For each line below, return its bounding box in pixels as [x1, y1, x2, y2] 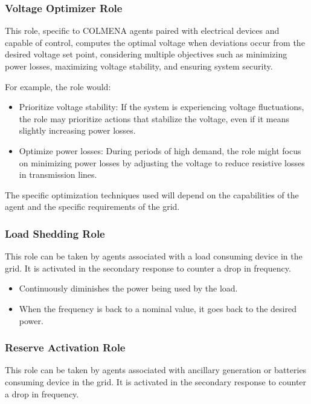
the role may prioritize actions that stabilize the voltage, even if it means [19, 112, 289, 125]
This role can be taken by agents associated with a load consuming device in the [5, 250, 303, 262]
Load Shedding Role [5, 226, 105, 241]
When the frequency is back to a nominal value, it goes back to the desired [19, 302, 297, 314]
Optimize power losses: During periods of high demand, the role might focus [19, 144, 301, 157]
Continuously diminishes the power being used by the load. [19, 282, 238, 295]
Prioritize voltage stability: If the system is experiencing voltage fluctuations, [19, 100, 304, 113]
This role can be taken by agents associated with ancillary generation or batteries [5, 363, 307, 376]
